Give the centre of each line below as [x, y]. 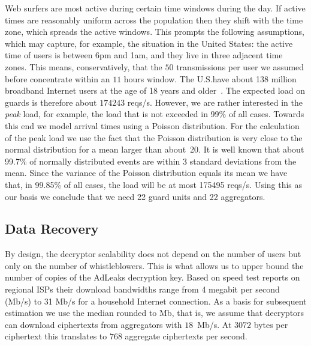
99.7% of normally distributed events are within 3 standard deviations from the [151, 161]
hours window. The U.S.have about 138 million [210, 78]
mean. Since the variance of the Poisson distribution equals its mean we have [146, 173]
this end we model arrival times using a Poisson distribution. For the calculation [152, 125]
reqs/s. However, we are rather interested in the [215, 102]
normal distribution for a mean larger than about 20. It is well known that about [155, 149]
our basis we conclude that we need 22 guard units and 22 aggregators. [135, 196]
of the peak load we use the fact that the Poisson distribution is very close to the [154, 137]
